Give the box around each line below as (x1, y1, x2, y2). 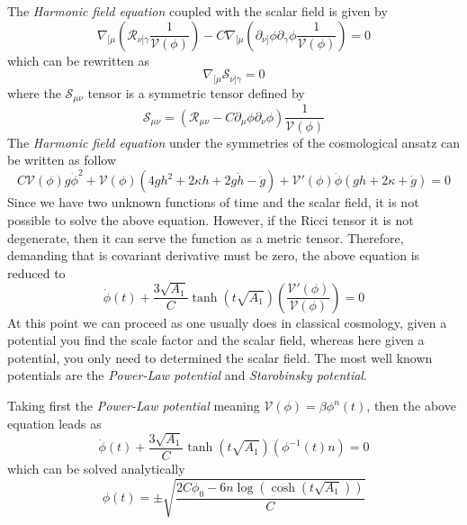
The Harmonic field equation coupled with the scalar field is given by (7, 2, 388, 20)
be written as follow (7, 150, 117, 169)
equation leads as (7, 413, 102, 432)
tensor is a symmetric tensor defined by (87, 83, 305, 102)
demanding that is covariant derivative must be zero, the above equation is (7, 246, 420, 265)
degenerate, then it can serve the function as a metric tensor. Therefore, (7, 228, 404, 247)
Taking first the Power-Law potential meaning (7, 396, 260, 414)
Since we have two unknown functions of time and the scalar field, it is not (7, 193, 419, 212)
